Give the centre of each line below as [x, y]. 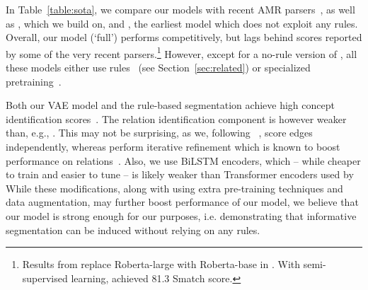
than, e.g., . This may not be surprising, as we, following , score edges [159, 133]
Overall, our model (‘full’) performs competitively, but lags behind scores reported [184, 37]
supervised [45, 278]
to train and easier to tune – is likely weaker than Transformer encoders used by [180, 174]
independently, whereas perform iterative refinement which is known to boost [173, 146]
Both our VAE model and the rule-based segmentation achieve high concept [170, 105]
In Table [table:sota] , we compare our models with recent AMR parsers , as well [180, 9]
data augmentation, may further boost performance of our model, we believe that [182, 202]
